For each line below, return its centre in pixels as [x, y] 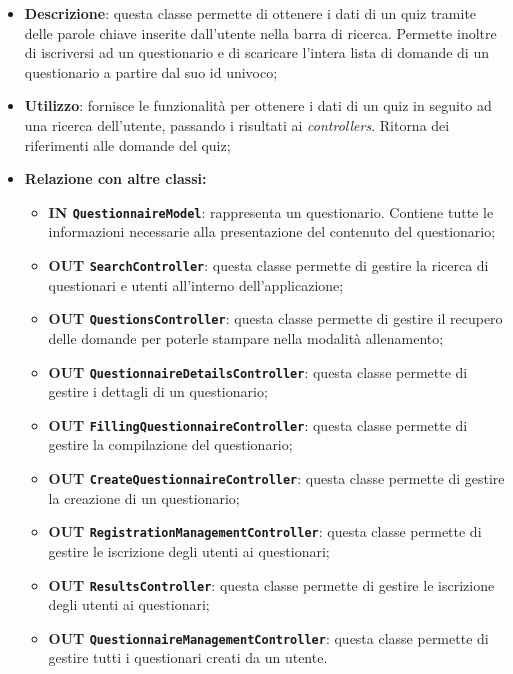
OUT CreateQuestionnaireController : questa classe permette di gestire [276, 478]
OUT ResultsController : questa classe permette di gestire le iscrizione [271, 584]
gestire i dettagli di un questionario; [158, 391]
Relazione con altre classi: [115, 178]
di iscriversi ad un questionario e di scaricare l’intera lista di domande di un [256, 52]
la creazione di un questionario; [144, 497]
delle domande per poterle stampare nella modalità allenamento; [246, 337]
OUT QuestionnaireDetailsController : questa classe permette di [258, 371]
